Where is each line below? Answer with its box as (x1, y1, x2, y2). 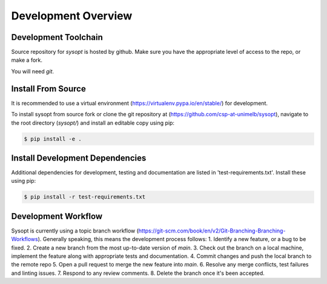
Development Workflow (11, 211, 103, 221)
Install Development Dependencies (11, 153, 147, 163)
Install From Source (11, 84, 86, 94)
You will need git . (11, 67, 54, 75)
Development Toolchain (11, 32, 103, 42)
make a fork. (11, 56, 42, 64)
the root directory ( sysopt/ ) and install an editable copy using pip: (11, 119, 175, 127)
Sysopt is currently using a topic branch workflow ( (11, 227, 139, 234)
